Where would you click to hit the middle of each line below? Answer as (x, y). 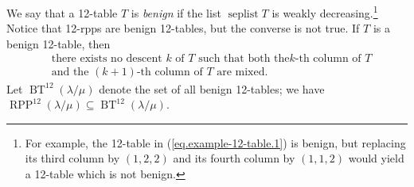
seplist (243, 14)
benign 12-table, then (59, 43)
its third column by (72, 158)
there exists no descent (107, 59)
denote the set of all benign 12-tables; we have (212, 88)
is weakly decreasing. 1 (325, 11)
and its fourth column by (234, 158)
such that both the (244, 59)
